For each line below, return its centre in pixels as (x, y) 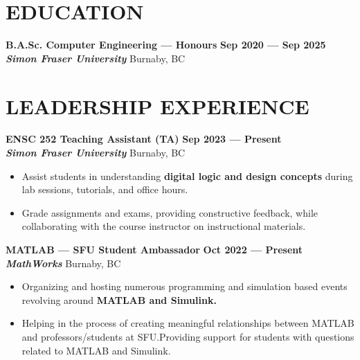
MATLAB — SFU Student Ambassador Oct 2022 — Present (154, 249)
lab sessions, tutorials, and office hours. (105, 189)
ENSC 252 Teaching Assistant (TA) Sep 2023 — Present (144, 139)
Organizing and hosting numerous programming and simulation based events (184, 286)
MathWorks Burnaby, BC (63, 263)
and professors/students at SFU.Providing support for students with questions (188, 336)
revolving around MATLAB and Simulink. (119, 299)
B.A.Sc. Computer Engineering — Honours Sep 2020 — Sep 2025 (166, 45)
